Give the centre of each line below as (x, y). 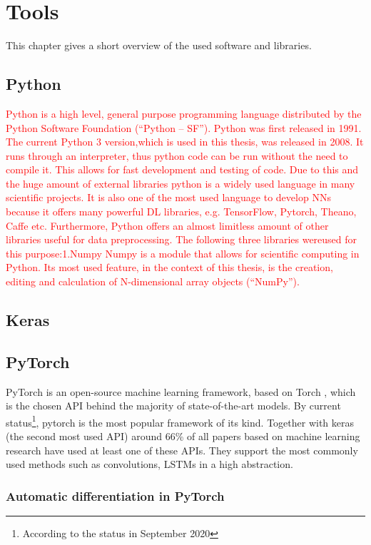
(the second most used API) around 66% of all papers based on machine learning (183, 436)
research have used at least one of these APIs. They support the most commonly (182, 450)
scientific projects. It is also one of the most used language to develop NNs (168, 197)
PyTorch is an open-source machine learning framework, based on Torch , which (181, 391)
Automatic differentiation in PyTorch (115, 495)
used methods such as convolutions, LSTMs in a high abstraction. (149, 464)
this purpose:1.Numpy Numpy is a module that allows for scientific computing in (183, 253)
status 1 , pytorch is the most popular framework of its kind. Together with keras (180, 421)
